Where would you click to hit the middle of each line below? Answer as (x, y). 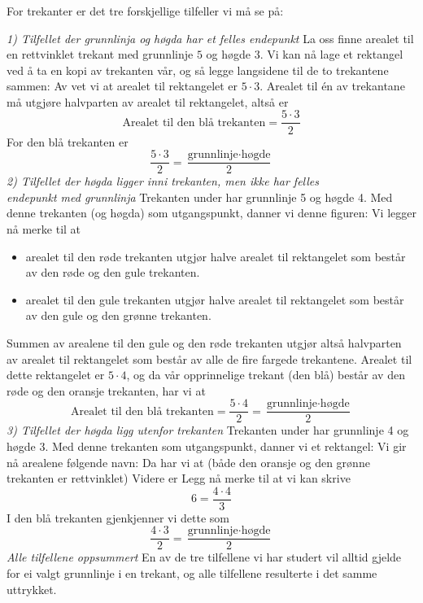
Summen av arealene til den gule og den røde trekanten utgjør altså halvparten (204, 342)
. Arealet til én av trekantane (332, 86)
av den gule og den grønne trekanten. (118, 315)
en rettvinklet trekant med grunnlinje (100, 54)
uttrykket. (32, 589)
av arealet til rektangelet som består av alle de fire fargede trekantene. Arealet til (209, 358)
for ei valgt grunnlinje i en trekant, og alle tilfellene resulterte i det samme (192, 573)
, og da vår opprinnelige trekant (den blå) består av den (266, 375)
